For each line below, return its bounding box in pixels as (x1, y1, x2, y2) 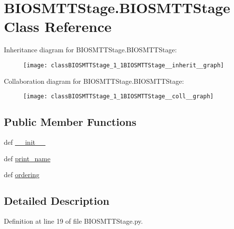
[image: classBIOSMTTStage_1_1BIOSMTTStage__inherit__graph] (23, 61, 224, 69)
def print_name (4, 153, 51, 163)
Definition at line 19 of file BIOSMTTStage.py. (4, 216, 143, 226)
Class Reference (4, 16, 112, 36)
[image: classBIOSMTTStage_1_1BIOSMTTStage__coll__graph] (23, 93, 214, 100)
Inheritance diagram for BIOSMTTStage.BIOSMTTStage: (4, 45, 177, 55)
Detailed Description (4, 193, 110, 208)
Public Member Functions (4, 114, 136, 129)
